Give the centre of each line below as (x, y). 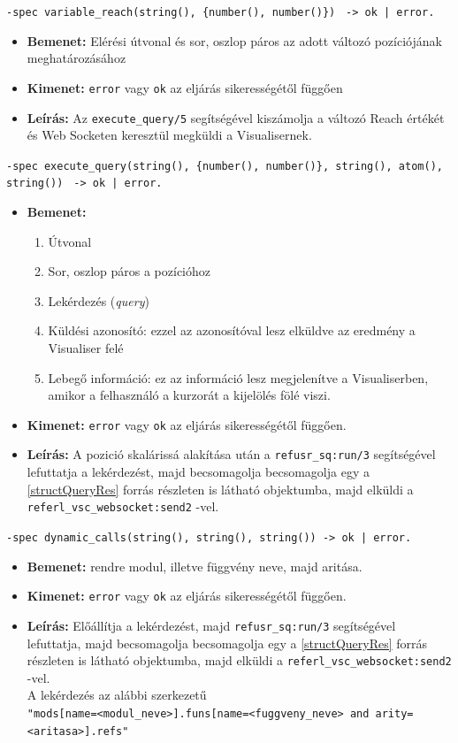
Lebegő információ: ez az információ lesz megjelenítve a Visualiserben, (238, 377)
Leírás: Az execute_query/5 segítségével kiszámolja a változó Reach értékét (236, 117)
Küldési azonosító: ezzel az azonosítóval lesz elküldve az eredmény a (232, 330)
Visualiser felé (86, 348)
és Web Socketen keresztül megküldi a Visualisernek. (169, 135)
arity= (394, 713)
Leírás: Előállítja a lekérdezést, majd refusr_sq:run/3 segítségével (211, 625)
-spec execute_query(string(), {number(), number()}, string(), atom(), (225, 166)
